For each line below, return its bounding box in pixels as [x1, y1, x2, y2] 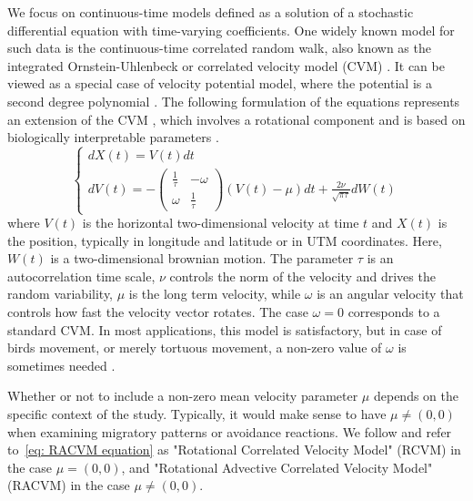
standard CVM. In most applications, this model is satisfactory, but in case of [7, 320, 442, 339]
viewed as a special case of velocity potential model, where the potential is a [7, 74, 432, 93]
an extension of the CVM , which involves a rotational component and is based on [7, 109, 466, 128]
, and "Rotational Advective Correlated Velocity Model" [121, 457, 433, 476]
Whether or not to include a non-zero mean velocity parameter [7, 386, 358, 405]
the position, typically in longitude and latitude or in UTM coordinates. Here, [7, 230, 442, 250]
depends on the [373, 386, 458, 405]
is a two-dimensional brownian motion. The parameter [50, 249, 354, 268]
